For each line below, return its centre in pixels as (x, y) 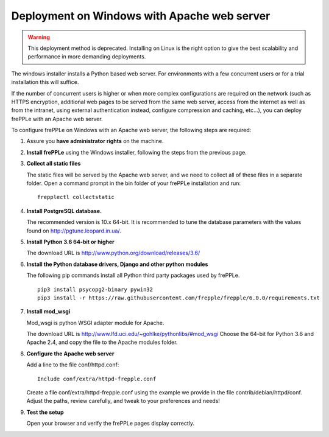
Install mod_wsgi (48, 312)
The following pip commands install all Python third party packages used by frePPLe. (133, 275)
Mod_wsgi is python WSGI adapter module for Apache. (95, 323)
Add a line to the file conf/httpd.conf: (73, 365)
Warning (39, 37)
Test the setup (45, 412)
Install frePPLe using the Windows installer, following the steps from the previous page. (136, 152)
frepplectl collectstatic (76, 197)
